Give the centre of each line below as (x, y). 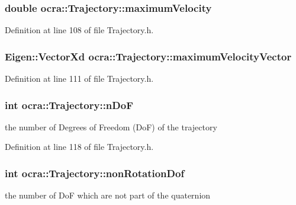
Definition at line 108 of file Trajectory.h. (79, 30)
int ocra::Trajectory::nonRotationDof (95, 173)
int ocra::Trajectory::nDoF (69, 105)
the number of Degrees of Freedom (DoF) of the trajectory (111, 126)
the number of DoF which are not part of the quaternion (108, 195)
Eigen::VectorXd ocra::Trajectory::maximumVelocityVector (148, 56)
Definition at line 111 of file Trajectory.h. (79, 79)
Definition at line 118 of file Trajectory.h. (79, 147)
